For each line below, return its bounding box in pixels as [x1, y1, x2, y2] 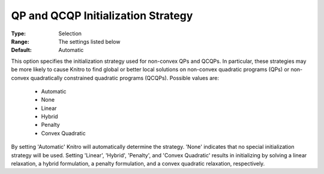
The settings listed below [58, 38, 121, 45]
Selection [58, 30, 82, 37]
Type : [11, 30, 26, 37]
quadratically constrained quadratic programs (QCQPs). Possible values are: [30, 74, 219, 81]
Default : [11, 47, 32, 54]
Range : [11, 38, 29, 45]
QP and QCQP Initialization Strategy [11, 9, 193, 22]
